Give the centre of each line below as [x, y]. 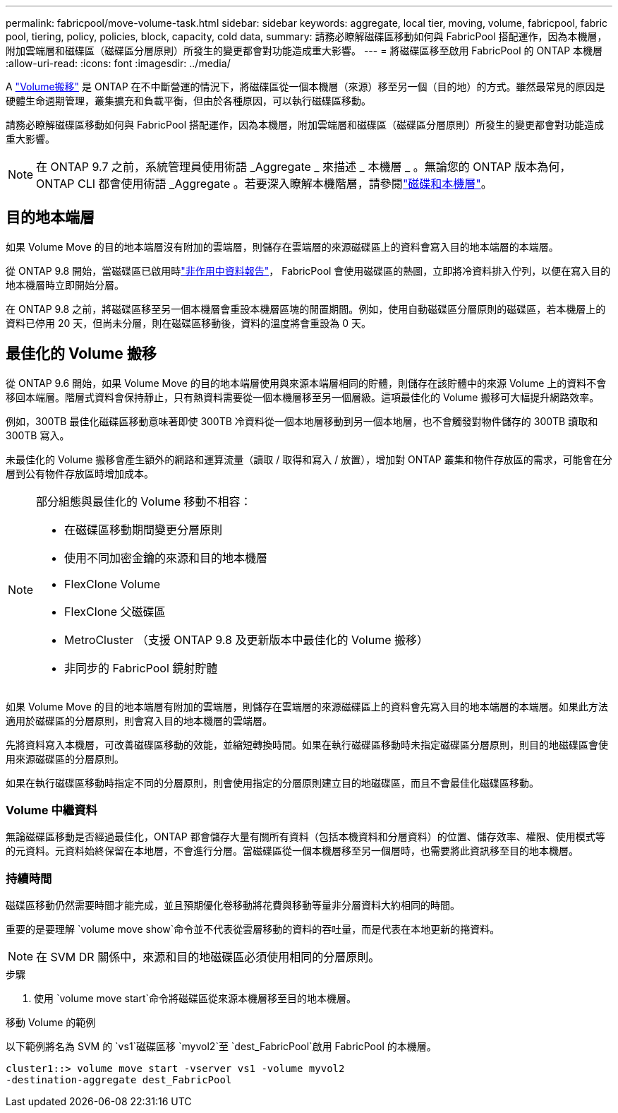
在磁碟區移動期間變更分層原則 [144, 529]
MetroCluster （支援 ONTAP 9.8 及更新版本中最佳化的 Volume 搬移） [247, 639]
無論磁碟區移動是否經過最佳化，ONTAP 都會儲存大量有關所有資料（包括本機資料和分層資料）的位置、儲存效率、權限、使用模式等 [305, 837]
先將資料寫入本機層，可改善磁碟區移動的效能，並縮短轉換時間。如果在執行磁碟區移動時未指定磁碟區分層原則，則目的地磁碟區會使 [307, 744]
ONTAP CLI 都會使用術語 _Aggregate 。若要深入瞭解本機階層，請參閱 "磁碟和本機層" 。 [264, 184]
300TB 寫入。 [38, 435]
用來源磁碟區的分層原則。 [65, 758]
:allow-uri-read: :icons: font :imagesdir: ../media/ [118, 63]
